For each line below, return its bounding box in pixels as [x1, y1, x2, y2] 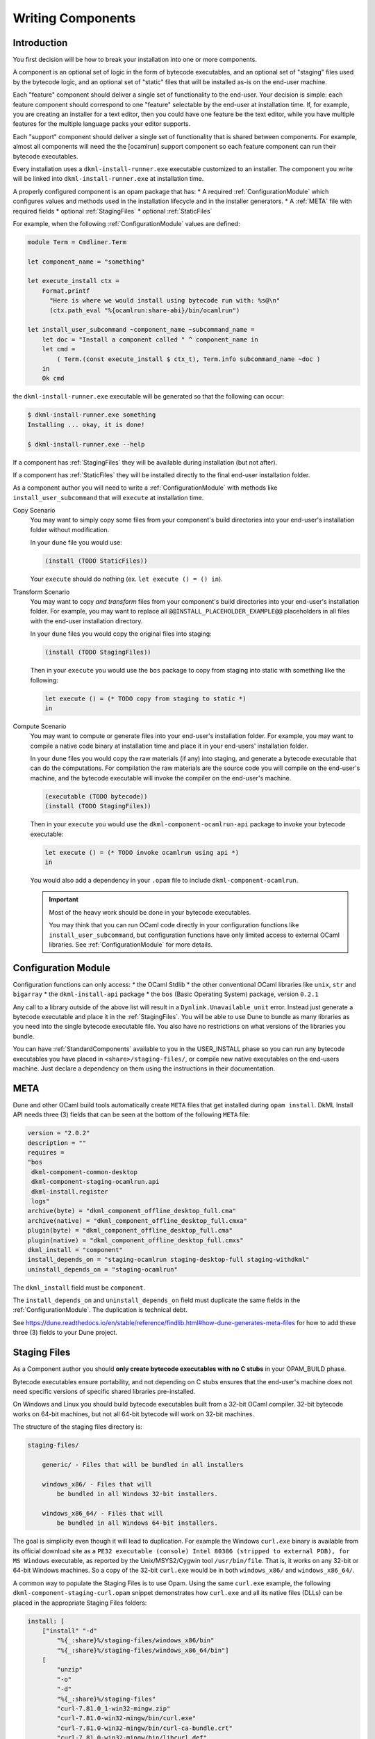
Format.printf [42, 287, 90, 295]
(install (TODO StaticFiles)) [44, 557, 148, 565]
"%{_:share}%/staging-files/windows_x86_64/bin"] [56, 1646, 229, 1654]
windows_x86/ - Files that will [42, 1480, 153, 1488]
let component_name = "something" [27, 257, 145, 266]
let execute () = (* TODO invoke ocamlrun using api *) [44, 849, 240, 856]
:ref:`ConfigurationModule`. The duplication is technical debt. [12, 1306, 187, 1314]
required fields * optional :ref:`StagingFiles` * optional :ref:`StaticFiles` [12, 207, 212, 215]
